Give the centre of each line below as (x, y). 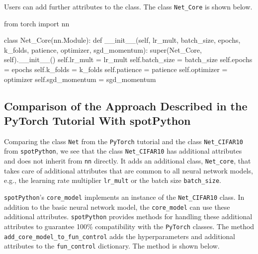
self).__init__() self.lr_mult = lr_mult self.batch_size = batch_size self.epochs (128, 59)
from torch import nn (37, 23)
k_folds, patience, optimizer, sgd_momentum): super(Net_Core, (103, 49)
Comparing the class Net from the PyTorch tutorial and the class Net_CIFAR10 (124, 141)
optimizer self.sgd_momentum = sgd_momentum (80, 79)
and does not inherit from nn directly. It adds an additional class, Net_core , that (128, 161)
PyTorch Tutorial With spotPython (97, 120)
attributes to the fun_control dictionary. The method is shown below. (112, 246)
